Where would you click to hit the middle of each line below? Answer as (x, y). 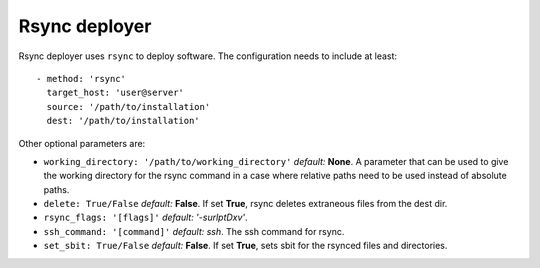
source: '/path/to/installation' (128, 106)
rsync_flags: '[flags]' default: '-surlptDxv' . (146, 217)
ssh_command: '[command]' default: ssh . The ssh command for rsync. (194, 231)
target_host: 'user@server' (115, 93)
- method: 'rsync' (81, 78)
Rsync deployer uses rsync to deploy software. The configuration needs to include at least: (208, 56)
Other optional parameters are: (82, 143)
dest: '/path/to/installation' (123, 121)
